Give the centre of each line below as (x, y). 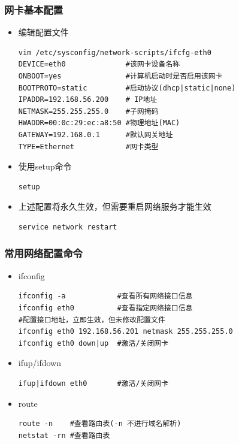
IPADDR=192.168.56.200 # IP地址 (88, 100)
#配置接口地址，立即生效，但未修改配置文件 (92, 320)
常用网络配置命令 (43, 253)
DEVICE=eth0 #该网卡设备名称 (99, 64)
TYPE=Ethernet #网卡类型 (88, 147)
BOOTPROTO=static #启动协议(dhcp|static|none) (127, 88)
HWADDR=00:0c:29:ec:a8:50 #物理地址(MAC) (99, 123)
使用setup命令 (45, 166)
